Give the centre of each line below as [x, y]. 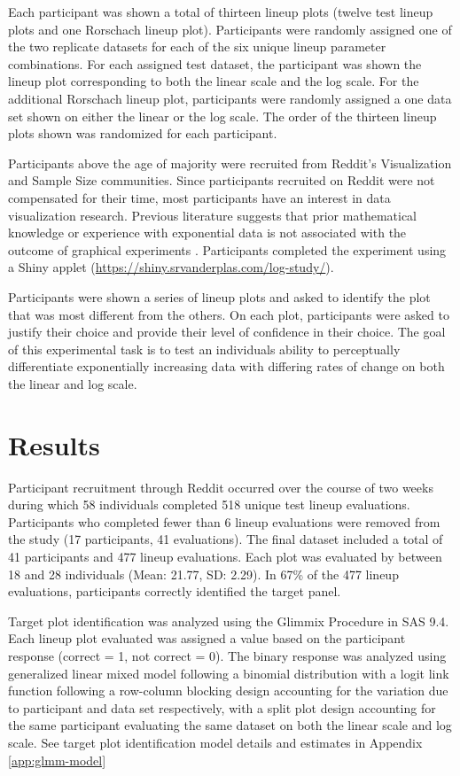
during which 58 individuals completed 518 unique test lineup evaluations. [209, 504]
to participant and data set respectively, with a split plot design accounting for [222, 707]
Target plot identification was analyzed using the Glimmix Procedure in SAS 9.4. [229, 621]
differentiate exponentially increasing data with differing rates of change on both [226, 366]
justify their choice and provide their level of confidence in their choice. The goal [227, 332]
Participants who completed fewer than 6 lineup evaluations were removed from [224, 521]
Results [54, 444]
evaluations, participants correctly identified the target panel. [175, 591]
